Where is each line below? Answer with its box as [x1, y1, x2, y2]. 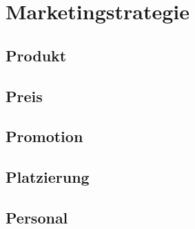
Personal [6, 206, 68, 228]
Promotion [6, 126, 83, 147]
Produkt [6, 44, 67, 66]
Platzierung [6, 166, 90, 188]
